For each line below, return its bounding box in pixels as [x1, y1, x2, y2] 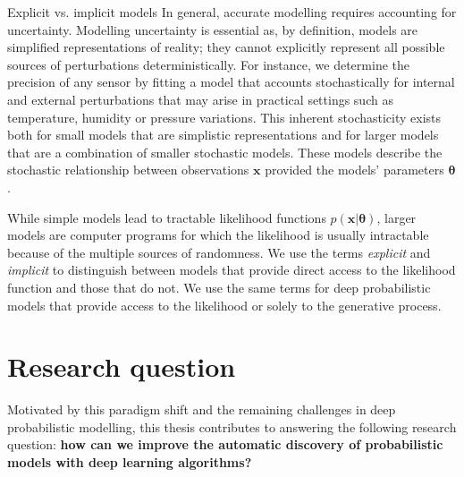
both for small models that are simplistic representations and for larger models [7, 125, 439, 144]
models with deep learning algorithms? [7, 453, 252, 471]
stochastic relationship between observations [7, 160, 249, 179]
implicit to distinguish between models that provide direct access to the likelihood [7, 260, 456, 279]
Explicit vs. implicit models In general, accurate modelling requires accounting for [7, 3, 457, 21]
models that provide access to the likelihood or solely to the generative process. [7, 295, 442, 314]
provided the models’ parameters [265, 160, 444, 179]
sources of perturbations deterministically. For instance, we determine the [7, 55, 409, 73]
